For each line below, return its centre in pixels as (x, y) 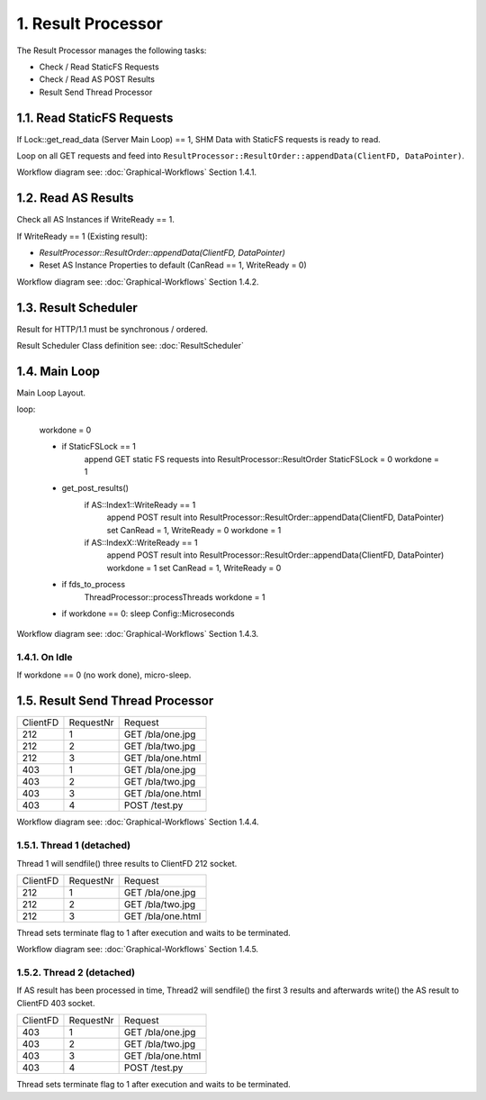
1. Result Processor (90, 23)
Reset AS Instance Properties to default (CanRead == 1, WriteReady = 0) (173, 265)
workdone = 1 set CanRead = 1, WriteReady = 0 (194, 568)
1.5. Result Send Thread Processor (115, 701)
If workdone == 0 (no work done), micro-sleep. (104, 675)
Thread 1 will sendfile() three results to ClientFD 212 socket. (127, 863)
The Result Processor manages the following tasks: (112, 50)
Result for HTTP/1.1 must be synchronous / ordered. (112, 329)
